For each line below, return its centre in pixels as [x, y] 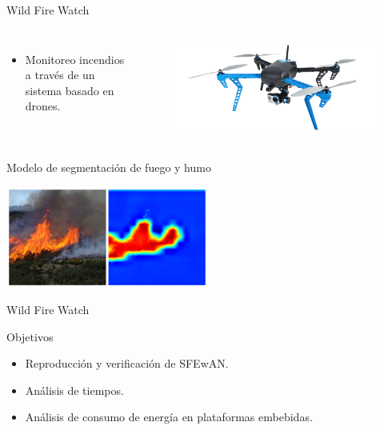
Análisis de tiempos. [74, 390]
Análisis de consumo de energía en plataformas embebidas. [169, 417]
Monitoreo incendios [75, 59]
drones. [43, 106]
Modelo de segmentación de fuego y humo [109, 167]
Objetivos [30, 336]
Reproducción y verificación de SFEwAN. [127, 363]
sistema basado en [70, 90]
